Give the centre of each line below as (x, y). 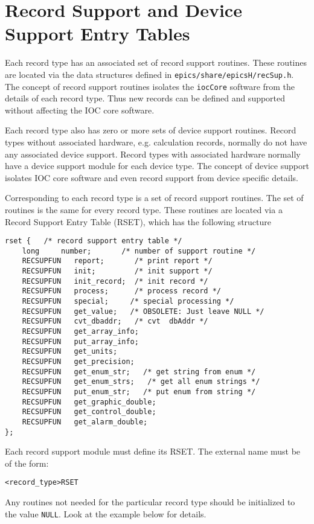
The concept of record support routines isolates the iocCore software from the (150, 86)
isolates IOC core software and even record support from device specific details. (152, 177)
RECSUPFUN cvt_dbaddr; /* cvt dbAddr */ (115, 321)
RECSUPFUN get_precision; (78, 362)
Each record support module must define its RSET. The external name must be (153, 451)
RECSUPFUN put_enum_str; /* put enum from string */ (139, 392)
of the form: (27, 463)
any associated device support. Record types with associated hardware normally (153, 154)
